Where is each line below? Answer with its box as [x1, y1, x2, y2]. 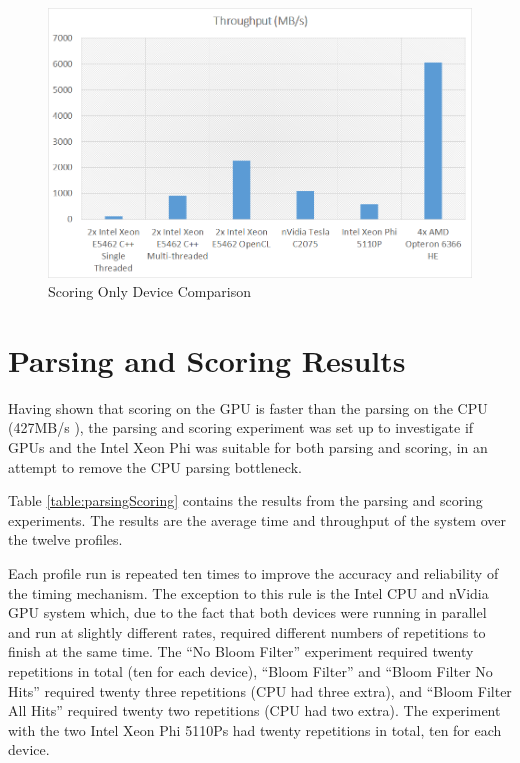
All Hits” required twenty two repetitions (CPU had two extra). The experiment [8, 700, 501, 721]
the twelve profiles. [8, 529, 123, 550]
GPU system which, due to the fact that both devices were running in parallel [8, 602, 487, 623]
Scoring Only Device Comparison [48, 281, 251, 302]
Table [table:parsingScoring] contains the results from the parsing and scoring [8, 490, 483, 511]
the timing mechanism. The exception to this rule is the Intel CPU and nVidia [8, 582, 489, 603]
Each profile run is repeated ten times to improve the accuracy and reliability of [8, 563, 499, 584]
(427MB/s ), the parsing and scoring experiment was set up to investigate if [8, 417, 474, 438]
